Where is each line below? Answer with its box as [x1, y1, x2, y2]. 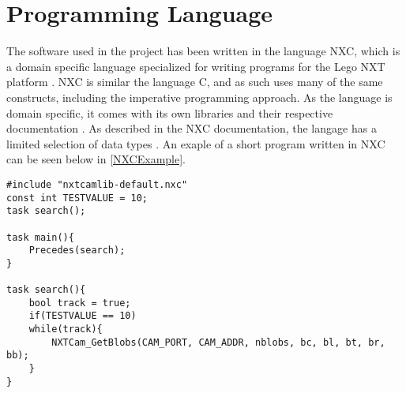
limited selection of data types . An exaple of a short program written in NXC [6, 135, 385, 152]
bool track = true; [28, 297, 131, 309]
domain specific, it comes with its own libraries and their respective [6, 104, 333, 121]
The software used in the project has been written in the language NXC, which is [6, 43, 400, 59]
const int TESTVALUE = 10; [6, 192, 148, 204]
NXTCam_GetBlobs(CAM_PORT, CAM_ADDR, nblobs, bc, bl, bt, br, [51, 336, 385, 348]
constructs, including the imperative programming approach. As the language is [6, 88, 393, 105]
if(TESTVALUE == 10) [28, 310, 137, 322]
